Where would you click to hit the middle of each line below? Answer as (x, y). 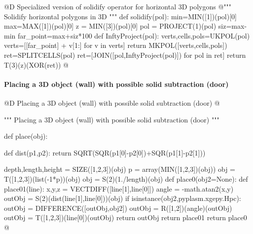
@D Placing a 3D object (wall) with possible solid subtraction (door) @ (112, 102)
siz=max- (233, 26)
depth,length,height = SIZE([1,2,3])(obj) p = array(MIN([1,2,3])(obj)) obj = (120, 169)
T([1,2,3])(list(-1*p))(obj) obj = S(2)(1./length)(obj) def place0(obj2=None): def (126, 178)
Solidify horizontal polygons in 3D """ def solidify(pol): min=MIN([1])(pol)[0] (120, 16)
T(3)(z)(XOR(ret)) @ (36, 64)
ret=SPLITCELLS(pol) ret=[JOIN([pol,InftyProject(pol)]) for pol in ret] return (125, 55)
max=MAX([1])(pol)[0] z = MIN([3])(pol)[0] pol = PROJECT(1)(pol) (110, 26)
